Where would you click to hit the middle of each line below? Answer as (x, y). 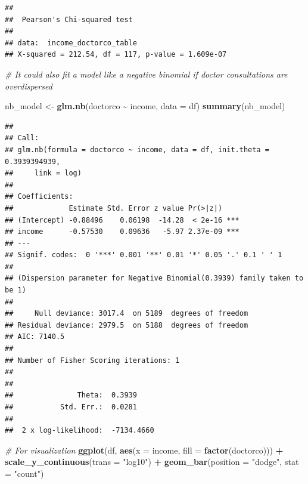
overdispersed (29, 86)
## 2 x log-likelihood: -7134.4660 (80, 431)
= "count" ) (24, 473)
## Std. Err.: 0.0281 (71, 407)
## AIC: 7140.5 (35, 337)
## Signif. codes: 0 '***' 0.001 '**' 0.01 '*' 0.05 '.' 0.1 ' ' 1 (144, 255)
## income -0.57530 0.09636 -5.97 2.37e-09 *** (122, 232)
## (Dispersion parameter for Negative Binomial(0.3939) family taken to (154, 278)
